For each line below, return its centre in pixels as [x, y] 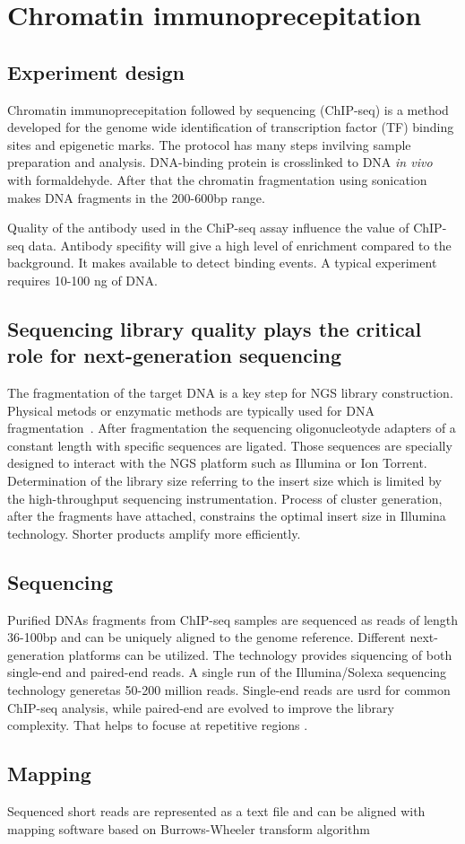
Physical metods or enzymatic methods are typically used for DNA [191, 410]
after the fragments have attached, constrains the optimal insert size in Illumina [227, 516]
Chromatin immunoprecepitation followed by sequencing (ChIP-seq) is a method [228, 109]
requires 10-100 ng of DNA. [82, 280]
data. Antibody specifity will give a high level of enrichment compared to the [240, 245]
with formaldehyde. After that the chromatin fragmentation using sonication [217, 179]
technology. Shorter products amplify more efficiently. [154, 533]
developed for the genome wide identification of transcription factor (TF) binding [231, 127]
